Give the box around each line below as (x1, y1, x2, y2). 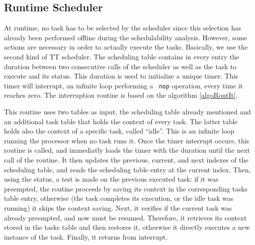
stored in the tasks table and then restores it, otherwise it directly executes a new (4, 222, 250, 232)
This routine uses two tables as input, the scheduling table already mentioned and (4, 107, 251, 117)
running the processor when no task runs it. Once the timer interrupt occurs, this (4, 135, 250, 145)
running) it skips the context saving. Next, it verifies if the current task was (4, 202, 232, 213)
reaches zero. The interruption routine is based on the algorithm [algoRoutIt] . (4, 90, 238, 100)
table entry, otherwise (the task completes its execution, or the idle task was (4, 193, 233, 203)
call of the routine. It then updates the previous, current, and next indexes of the (4, 154, 249, 164)
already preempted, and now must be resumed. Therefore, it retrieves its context (4, 212, 247, 222)
